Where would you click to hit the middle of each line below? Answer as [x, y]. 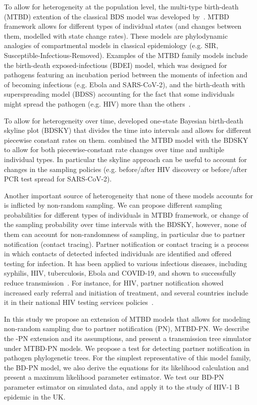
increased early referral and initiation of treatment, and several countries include [126, 292]
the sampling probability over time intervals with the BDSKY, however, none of [125, 224]
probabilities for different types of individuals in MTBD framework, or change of [126, 214]
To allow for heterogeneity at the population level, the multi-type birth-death [121, 6]
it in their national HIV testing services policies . [79, 302]
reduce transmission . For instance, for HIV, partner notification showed [114, 283]
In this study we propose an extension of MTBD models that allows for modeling [127, 318]
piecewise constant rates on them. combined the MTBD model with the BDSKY [126, 140]
